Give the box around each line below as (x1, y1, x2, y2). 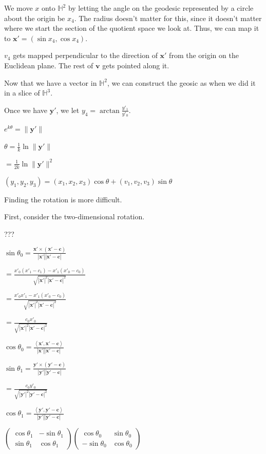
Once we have (4, 104, 47, 115)
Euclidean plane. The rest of (4, 60, 93, 70)
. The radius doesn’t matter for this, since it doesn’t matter (74, 12, 262, 23)
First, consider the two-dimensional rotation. (4, 211, 145, 222)
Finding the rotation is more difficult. (4, 194, 122, 204)
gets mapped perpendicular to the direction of (13, 50, 158, 61)
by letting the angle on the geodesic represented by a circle (68, 3, 254, 13)
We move (4, 3, 33, 13)
